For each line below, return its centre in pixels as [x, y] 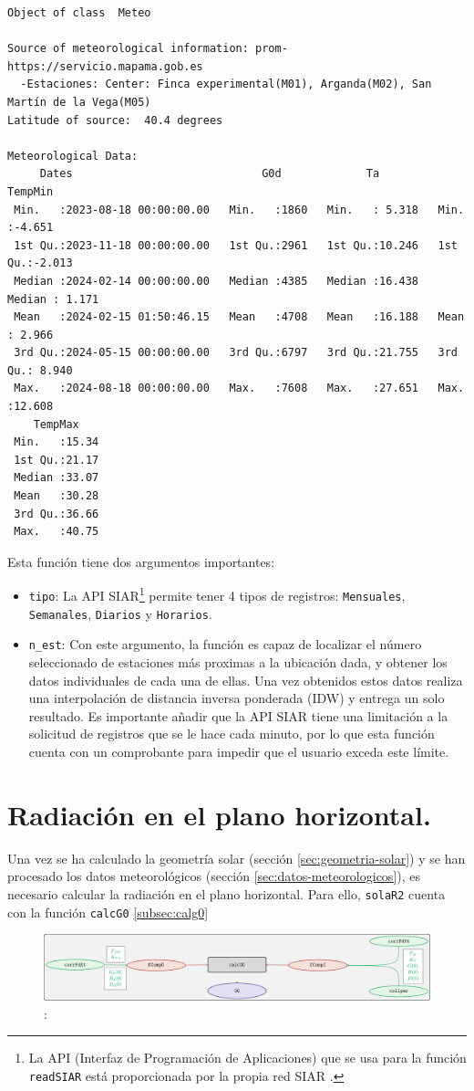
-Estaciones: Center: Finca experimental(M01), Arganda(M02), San [226, 84]
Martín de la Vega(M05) [79, 102]
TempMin [31, 191]
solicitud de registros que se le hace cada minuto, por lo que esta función [232, 734]
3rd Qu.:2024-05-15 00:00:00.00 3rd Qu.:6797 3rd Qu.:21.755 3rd [236, 353]
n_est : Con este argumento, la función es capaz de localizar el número [225, 644]
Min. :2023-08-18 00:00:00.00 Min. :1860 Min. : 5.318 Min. [239, 210]
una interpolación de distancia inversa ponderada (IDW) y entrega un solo [237, 698]
